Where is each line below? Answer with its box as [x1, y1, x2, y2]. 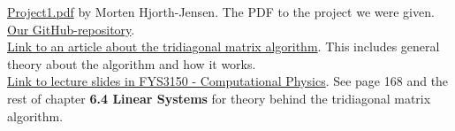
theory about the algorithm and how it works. [7, 54, 256, 73]
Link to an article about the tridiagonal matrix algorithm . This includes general [7, 37, 440, 56]
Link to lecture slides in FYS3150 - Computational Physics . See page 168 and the [7, 72, 449, 90]
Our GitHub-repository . [7, 19, 135, 38]
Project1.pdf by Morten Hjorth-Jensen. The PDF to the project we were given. [7, 3, 435, 20]
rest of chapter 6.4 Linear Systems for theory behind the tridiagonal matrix [7, 89, 431, 107]
